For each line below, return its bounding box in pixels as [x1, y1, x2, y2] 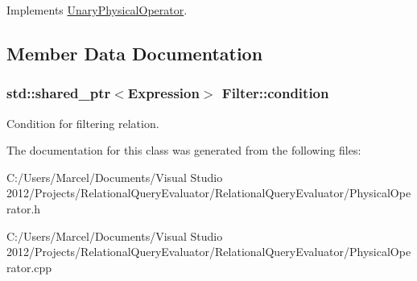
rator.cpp [6, 258, 52, 275]
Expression [127, 83, 200, 103]
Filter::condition [221, 83, 329, 103]
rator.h [6, 200, 41, 217]
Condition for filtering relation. [6, 114, 159, 131]
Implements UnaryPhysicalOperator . [6, 2, 188, 18]
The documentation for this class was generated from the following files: [6, 142, 361, 159]
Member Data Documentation [6, 40, 263, 65]
